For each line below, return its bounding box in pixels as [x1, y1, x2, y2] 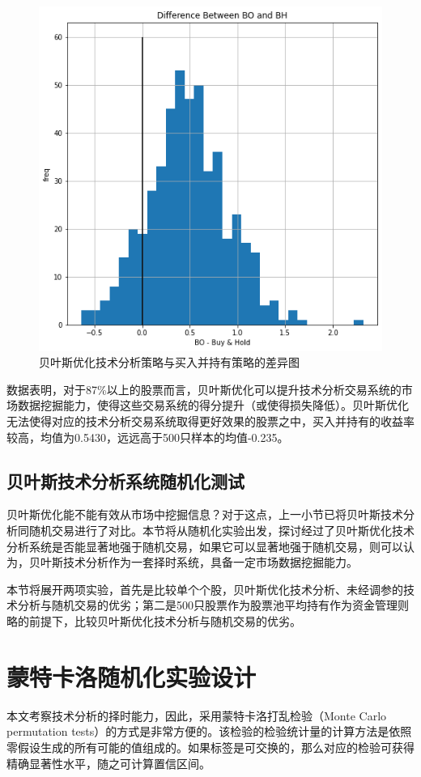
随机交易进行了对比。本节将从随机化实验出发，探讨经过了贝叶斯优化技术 [28, 522, 415, 539]
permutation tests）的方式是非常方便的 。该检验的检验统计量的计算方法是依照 [6, 723, 412, 740]
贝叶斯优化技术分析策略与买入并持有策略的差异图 [39, 354, 300, 371]
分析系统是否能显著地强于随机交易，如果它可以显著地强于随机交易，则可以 [6, 537, 403, 554]
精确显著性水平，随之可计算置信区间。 [6, 754, 210, 771]
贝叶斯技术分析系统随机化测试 [6, 468, 245, 493]
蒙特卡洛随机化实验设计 [6, 660, 257, 693]
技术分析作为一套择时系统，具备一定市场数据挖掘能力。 [62, 554, 358, 571]
